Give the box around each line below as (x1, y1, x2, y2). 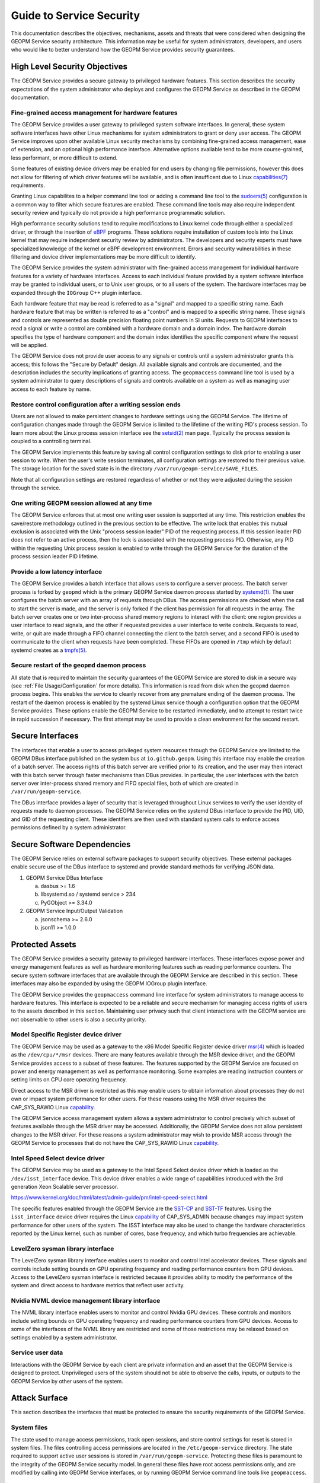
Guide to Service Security (11, 9, 140, 22)
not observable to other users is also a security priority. (11, 1016, 146, 1023)
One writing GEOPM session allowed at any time (11, 499, 152, 507)
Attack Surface (11, 1393, 68, 1403)
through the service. (11, 484, 60, 492)
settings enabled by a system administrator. (11, 1334, 118, 1341)
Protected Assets (11, 939, 76, 949)
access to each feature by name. (11, 386, 91, 393)
